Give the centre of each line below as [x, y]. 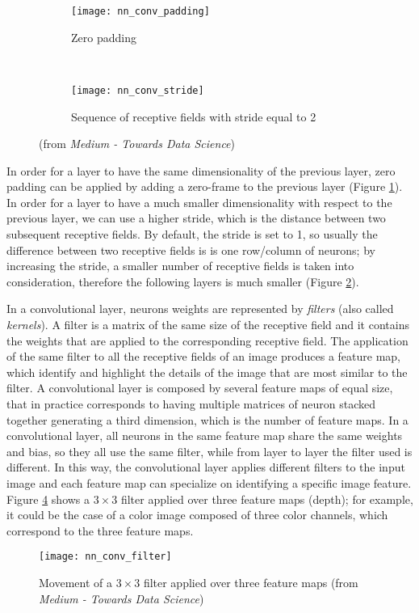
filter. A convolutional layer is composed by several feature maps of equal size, [200, 388]
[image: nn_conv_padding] [140, 11]
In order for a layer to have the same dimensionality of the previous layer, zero [201, 170]
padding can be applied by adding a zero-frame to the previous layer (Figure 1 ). [205, 186]
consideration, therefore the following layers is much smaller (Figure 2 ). [183, 281]
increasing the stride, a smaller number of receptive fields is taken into [180, 266]
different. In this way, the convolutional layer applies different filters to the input [206, 467]
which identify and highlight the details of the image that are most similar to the [207, 372]
